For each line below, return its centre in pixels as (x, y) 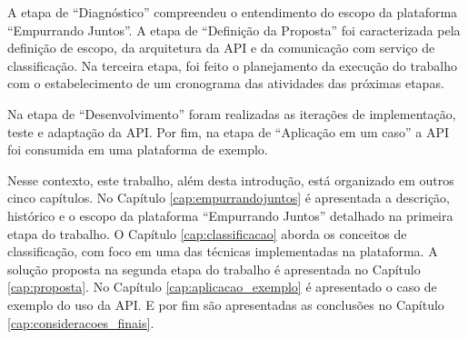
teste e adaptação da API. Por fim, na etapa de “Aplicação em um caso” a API (229, 131)
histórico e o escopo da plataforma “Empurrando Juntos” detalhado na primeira (230, 215)
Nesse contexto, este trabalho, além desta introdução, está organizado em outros (231, 179)
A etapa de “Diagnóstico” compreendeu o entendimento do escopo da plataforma (233, 12)
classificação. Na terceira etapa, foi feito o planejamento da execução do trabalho (232, 65)
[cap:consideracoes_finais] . (81, 322)
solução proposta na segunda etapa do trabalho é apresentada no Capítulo (214, 269)
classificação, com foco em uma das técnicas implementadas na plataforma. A (223, 251)
